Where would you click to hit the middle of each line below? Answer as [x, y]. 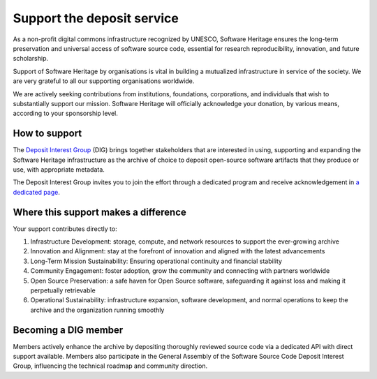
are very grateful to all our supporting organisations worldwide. [104, 81]
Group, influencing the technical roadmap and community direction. [110, 366]
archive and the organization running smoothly [97, 310]
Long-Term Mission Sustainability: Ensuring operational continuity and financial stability [156, 261]
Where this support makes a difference [99, 212]
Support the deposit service [96, 18]
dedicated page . [37, 192]
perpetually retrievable [63, 290]
